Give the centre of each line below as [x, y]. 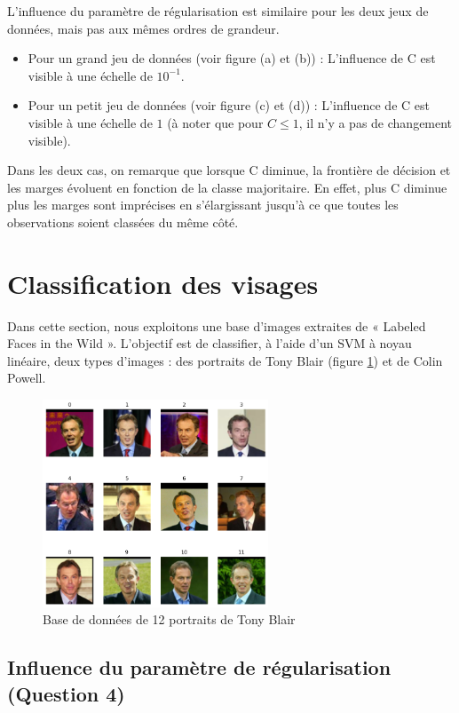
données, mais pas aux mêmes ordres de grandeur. [143, 28]
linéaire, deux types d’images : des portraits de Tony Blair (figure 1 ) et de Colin [225, 360]
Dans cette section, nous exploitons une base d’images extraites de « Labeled [217, 325]
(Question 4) [66, 693]
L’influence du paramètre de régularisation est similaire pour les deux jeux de [218, 11]
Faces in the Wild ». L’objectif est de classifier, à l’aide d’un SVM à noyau [210, 343]
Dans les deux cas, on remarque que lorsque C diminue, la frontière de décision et [229, 170]
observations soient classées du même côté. [123, 222]
